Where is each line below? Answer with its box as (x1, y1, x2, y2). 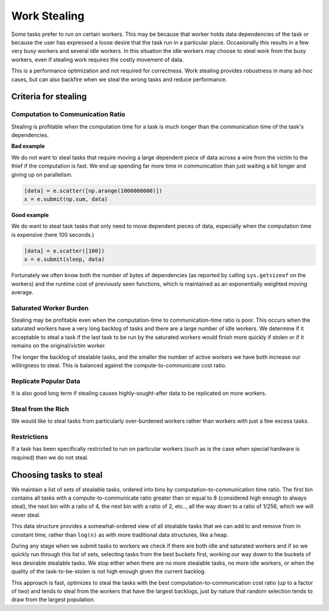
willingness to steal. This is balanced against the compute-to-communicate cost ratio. (11, 361, 227, 369)
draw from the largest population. (11, 596, 96, 603)
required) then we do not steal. (11, 454, 89, 461)
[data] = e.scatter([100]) (24, 247, 105, 254)
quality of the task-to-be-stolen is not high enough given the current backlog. (11, 568, 207, 575)
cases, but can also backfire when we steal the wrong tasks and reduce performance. (11, 76, 227, 83)
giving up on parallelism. (11, 171, 73, 178)
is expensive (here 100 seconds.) (11, 231, 94, 238)
